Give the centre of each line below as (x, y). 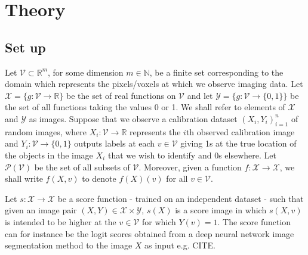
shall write (24, 178)
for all (177, 178)
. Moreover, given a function (190, 167)
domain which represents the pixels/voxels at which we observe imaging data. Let (154, 84)
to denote (99, 178)
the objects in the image (49, 155)
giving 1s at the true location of (238, 143)
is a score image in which (221, 210)
